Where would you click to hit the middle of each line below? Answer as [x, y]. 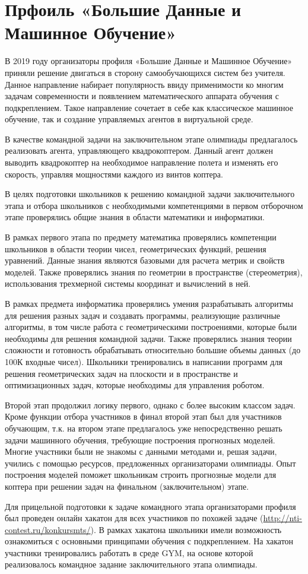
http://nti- [282, 518]
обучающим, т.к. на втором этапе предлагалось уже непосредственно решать [144, 428]
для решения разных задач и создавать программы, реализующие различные [143, 315]
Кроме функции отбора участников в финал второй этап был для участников [143, 416]
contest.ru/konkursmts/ [48, 529]
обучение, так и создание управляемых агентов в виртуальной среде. [129, 119]
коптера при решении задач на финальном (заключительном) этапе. [127, 486]
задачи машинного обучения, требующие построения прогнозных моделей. [140, 440]
